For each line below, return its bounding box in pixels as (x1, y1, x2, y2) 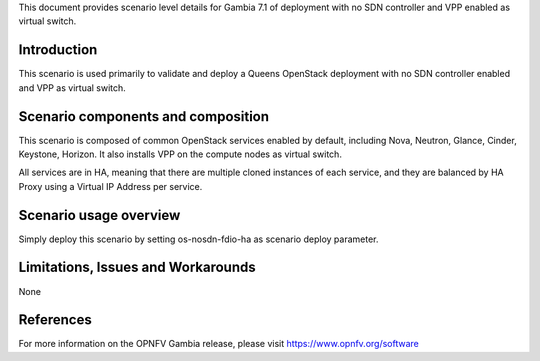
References (18, 311, 92, 329)
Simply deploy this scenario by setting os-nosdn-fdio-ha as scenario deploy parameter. (18, 233, 379, 245)
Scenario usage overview (18, 206, 181, 224)
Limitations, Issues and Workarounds (18, 259, 256, 276)
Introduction (18, 41, 98, 59)
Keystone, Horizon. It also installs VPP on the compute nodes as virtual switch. (18, 148, 342, 160)
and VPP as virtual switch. (18, 81, 127, 94)
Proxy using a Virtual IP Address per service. (18, 180, 203, 192)
